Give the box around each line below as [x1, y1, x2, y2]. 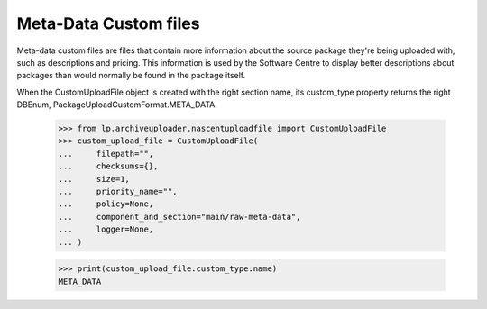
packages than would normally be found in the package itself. [16, 70, 246, 81]
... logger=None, [58, 224, 154, 234]
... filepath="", [58, 149, 154, 159]
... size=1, [58, 174, 131, 184]
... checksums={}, [58, 161, 159, 171]
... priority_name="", [58, 186, 178, 197]
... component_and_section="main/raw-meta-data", [58, 212, 301, 222]
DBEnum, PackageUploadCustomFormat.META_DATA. [16, 99, 218, 110]
